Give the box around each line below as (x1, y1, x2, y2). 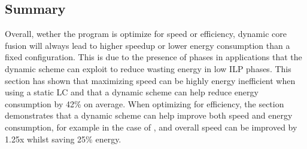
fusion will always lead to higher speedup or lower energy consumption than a (5, 39, 290, 51)
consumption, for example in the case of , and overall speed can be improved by (5, 120, 297, 133)
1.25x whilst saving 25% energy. (5, 132, 121, 145)
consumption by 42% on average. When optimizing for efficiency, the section (5, 97, 284, 110)
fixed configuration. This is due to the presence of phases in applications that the (5, 51, 302, 63)
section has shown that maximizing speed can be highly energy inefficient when (5, 74, 296, 86)
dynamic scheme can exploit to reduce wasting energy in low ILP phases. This (5, 62, 291, 74)
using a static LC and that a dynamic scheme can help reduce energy (5, 86, 259, 98)
